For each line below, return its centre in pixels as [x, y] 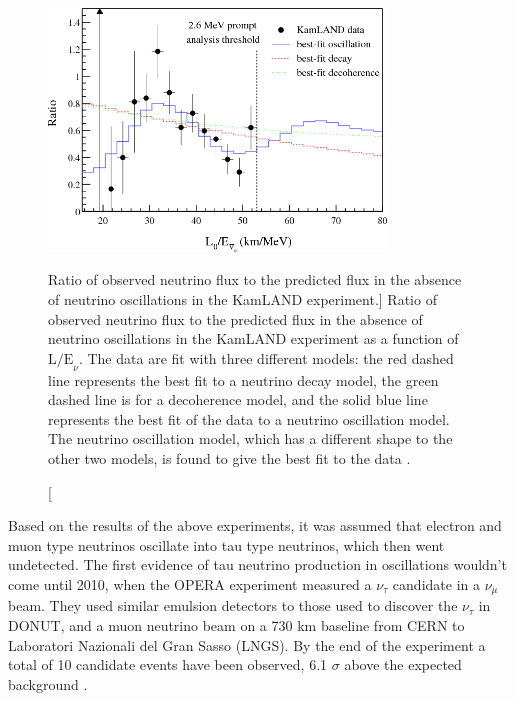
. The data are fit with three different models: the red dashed [266, 357]
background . [48, 683]
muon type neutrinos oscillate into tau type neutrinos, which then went [226, 544]
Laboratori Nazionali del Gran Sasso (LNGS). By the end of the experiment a [247, 644]
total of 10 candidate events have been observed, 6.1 [168, 664]
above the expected [403, 664]
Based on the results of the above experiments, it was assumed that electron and [255, 525]
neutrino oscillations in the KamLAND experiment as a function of [253, 338]
